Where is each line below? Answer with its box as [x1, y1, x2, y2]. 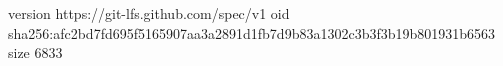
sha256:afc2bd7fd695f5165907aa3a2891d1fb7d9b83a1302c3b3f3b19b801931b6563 [8, 22, 496, 43]
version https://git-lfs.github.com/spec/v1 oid [8, 3, 290, 23]
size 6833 [8, 42, 63, 63]
